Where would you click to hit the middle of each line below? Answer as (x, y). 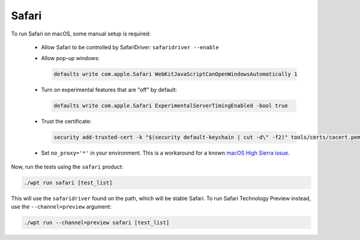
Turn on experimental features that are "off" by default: (109, 90)
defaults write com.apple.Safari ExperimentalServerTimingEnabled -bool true (171, 106)
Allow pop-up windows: (70, 58)
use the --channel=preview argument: (61, 206)
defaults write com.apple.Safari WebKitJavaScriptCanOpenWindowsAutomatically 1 (175, 74)
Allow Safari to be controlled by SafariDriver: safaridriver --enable (130, 47)
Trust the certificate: (66, 122)
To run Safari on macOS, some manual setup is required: (81, 34)
